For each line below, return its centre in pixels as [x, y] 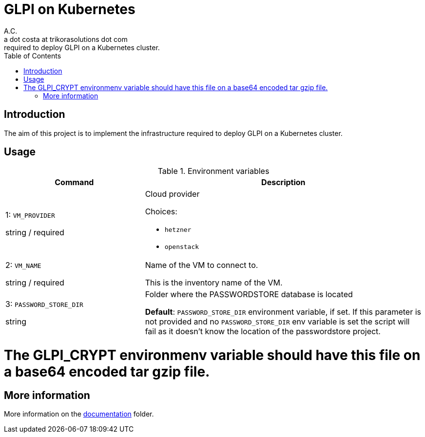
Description [283, 182]
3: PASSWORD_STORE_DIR [44, 304]
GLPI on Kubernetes [70, 9]
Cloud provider [172, 194]
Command [74, 182]
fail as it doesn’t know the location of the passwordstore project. [263, 332]
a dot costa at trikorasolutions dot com [66, 39]
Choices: [161, 212]
